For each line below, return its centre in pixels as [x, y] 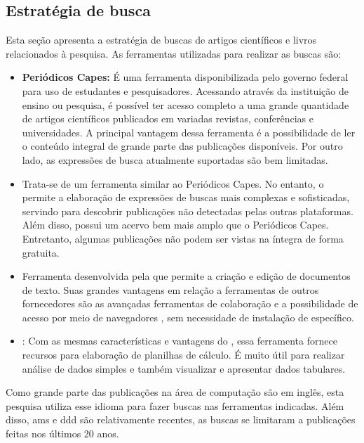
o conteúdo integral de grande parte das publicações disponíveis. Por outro [182, 146]
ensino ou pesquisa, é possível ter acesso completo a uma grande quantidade [186, 104]
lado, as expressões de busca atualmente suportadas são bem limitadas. [175, 159]
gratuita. [41, 252]
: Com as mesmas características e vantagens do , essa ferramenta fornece [180, 341]
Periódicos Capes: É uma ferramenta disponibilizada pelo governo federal [185, 77]
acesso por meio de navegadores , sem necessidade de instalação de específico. [188, 317]
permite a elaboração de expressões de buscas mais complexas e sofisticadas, [186, 197]
